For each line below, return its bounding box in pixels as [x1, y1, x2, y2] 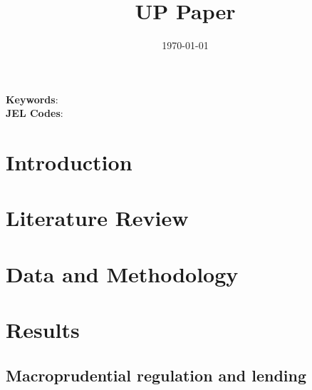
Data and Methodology [6, 259, 239, 288]
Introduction [6, 148, 132, 177]
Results [6, 315, 80, 344]
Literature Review [6, 203, 189, 232]
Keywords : [6, 91, 58, 106]
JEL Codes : [6, 106, 63, 120]
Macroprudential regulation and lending [6, 364, 307, 386]
